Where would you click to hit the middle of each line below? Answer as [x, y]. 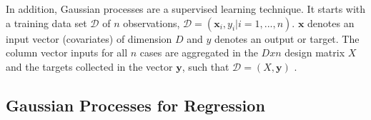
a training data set [46, 22]
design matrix [315, 52]
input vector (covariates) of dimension [89, 38]
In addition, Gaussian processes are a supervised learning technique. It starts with [186, 9]
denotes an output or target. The [287, 38]
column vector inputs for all [67, 52]
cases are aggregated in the [199, 52]
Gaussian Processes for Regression [135, 105]
